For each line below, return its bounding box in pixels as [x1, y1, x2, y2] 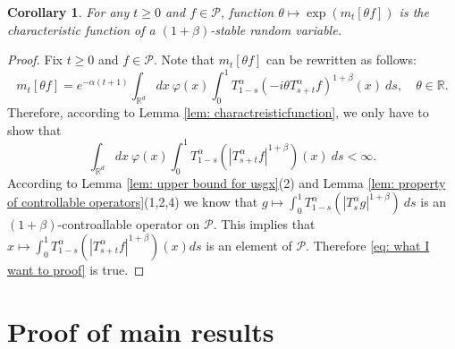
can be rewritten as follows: [266, 50, 417, 69]
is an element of [206, 235, 292, 254]
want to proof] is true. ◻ [7, 260, 145, 278]
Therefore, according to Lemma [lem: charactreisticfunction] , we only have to [7, 103, 429, 122]
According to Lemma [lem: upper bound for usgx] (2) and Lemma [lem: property [7, 173, 446, 192]
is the [399, 3, 429, 21]
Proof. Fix [7, 50, 63, 69]
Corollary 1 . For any [7, 3, 130, 21]
